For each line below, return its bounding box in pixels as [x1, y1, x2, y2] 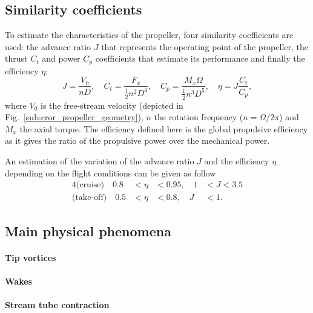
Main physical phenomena [5, 221, 171, 240]
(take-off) [71, 193, 107, 202]
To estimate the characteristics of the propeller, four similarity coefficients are [5, 28, 294, 41]
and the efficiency [204, 155, 269, 167]
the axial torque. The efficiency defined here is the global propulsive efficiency [19, 122, 308, 135]
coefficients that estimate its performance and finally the [95, 52, 305, 65]
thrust [5, 52, 28, 65]
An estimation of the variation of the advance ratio [5, 155, 194, 167]
